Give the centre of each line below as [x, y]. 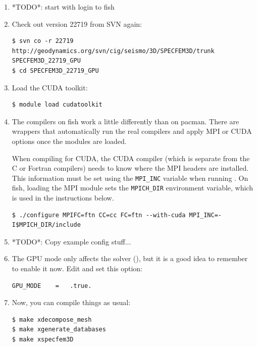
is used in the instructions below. [63, 198]
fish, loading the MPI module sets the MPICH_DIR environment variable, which [132, 188]
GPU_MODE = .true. [52, 286]
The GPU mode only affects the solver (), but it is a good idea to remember [130, 258]
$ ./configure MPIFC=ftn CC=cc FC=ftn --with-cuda [99, 215]
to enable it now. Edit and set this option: [77, 268]
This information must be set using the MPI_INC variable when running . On [130, 178]
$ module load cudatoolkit [57, 105]
